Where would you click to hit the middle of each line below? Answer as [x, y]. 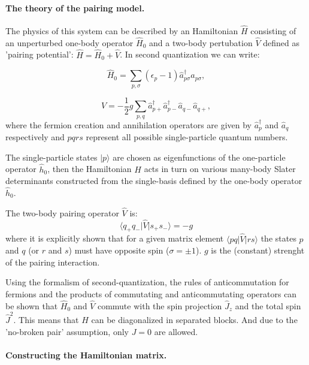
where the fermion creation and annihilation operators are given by [129, 124]
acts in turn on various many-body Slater [220, 169]
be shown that [32, 305]
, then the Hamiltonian [90, 169]
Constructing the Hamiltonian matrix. [86, 355]
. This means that [46, 320]
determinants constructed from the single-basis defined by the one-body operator [154, 181]
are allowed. [176, 331]
